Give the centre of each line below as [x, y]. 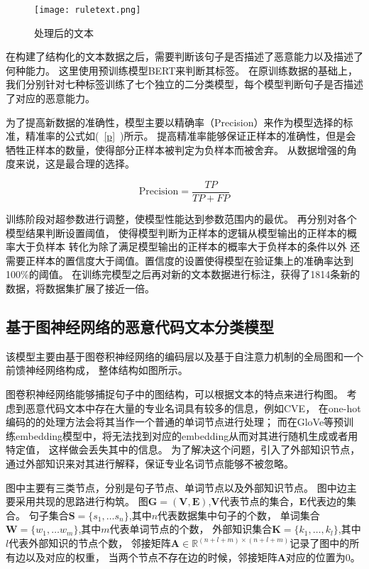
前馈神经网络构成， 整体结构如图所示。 [97, 370]
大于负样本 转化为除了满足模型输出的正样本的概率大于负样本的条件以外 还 [188, 247]
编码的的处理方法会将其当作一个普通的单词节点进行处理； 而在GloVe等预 [175, 422]
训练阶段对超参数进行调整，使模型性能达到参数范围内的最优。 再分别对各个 [181, 219]
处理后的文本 [64, 32]
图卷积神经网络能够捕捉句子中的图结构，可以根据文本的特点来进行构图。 [175, 394]
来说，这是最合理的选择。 [75, 164]
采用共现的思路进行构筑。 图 [82, 501]
